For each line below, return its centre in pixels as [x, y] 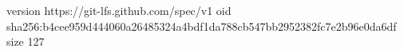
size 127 [26, 41]
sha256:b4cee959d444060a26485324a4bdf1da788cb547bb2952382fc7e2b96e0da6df [202, 26]
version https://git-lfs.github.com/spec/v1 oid [119, 10]
